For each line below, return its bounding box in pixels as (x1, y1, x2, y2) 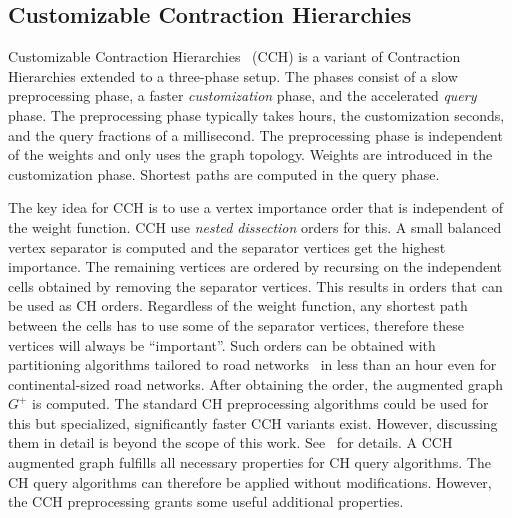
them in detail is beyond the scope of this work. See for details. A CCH (8, 432, 453, 453)
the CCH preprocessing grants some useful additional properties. (8, 491, 404, 512)
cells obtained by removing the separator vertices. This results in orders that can (8, 275, 503, 296)
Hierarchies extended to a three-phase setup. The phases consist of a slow (8, 65, 458, 86)
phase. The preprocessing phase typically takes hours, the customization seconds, (8, 104, 505, 125)
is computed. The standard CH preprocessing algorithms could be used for (32, 393, 489, 414)
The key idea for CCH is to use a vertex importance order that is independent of (8, 197, 504, 218)
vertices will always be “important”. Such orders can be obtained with (8, 334, 436, 355)
